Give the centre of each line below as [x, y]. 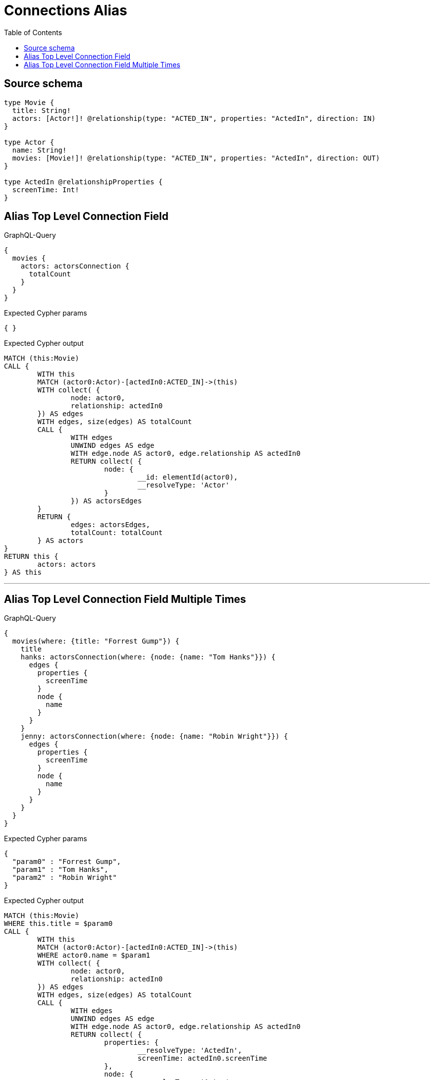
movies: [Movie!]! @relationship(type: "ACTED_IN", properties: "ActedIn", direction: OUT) [196, 158]
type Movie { [29, 102]
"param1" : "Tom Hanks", [60, 870]
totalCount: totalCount [117, 533]
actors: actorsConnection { [75, 266]
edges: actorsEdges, [110, 525]
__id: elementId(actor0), [188, 477]
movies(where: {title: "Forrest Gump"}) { [96, 641]
